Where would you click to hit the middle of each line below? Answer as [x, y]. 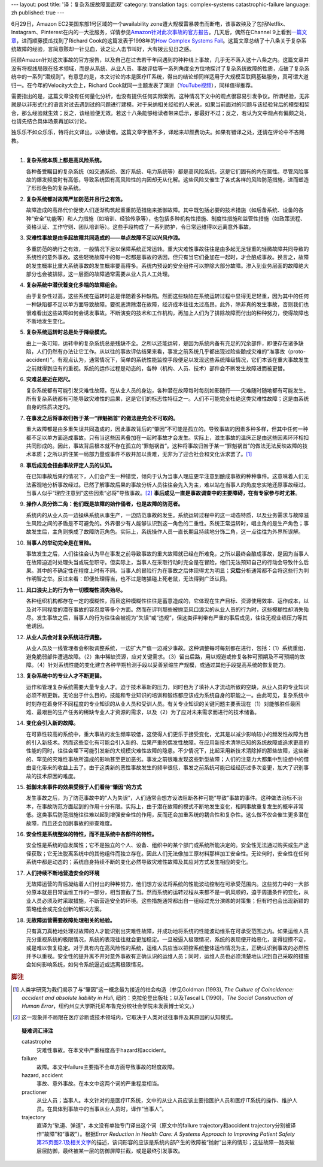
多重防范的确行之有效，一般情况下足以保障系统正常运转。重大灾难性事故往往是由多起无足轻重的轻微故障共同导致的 [167, 249]
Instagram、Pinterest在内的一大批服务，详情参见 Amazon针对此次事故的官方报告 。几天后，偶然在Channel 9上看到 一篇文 [159, 32]
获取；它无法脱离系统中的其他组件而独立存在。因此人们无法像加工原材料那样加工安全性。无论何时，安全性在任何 [170, 853]
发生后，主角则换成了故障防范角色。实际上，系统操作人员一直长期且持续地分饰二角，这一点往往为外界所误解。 [167, 532]
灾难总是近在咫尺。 [50, 379]
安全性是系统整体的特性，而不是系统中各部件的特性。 [92, 834]
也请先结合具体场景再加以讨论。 [50, 121]
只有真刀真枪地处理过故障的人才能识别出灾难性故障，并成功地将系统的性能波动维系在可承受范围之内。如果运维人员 [167, 931]
